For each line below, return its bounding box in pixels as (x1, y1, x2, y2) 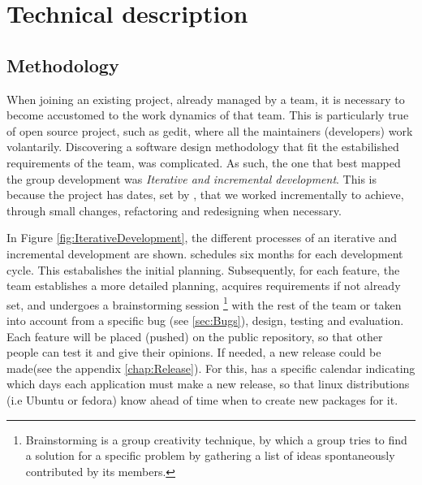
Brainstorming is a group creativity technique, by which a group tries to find (25, 431, 407, 448)
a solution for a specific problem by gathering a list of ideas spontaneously (25, 447, 395, 464)
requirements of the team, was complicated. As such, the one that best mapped (6, 154, 401, 171)
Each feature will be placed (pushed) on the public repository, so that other (6, 327, 383, 344)
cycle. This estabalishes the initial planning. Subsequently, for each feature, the (6, 261, 400, 278)
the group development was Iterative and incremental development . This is (6, 170, 377, 187)
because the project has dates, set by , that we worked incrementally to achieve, (6, 186, 404, 203)
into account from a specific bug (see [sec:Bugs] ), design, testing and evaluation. (6, 311, 404, 328)
